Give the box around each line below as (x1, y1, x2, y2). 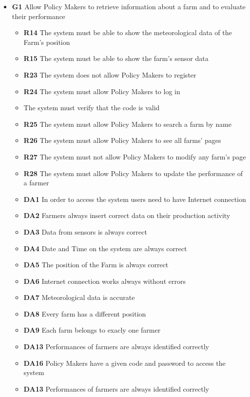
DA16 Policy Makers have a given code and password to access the (23, 357, 226, 368)
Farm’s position (23, 37, 70, 47)
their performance (12, 11, 65, 21)
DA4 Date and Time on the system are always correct (23, 243, 187, 253)
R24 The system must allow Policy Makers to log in (23, 86, 180, 96)
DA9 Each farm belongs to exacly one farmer (23, 325, 161, 335)
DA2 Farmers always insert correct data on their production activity (23, 210, 231, 220)
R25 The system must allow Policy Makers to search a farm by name (23, 119, 231, 129)
